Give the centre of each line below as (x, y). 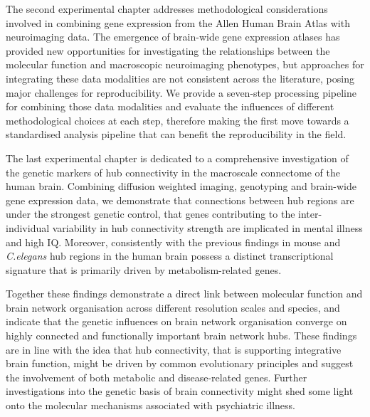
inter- (310, 214)
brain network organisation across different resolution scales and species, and (173, 307)
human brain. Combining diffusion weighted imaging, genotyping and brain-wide (181, 186)
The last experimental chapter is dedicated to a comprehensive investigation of (177, 158)
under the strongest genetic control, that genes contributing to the (150, 214)
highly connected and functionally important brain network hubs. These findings (181, 336)
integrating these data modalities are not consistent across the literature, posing (180, 78)
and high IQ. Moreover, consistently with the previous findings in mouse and (173, 242)
